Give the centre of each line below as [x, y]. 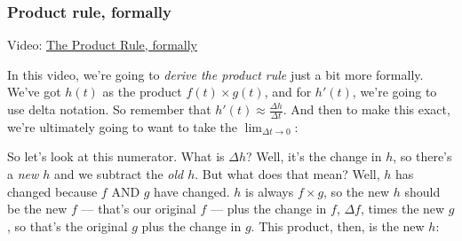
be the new [37, 209]
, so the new [357, 191]
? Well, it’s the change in [314, 156]
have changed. [192, 191]
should [422, 191]
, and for [288, 92]
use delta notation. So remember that [109, 109]
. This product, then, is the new [338, 225]
